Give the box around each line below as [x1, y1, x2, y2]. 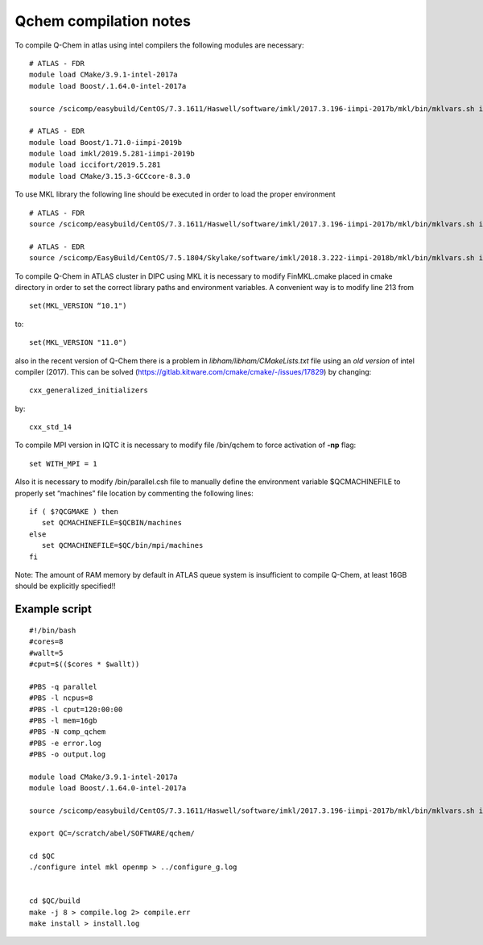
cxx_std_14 [29, 423, 72, 432]
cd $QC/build [29, 897, 80, 906]
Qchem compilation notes [14, 12, 191, 30]
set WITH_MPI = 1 [29, 459, 97, 468]
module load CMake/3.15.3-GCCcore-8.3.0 [29, 172, 191, 180]
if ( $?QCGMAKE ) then [29, 508, 119, 516]
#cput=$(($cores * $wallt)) [29, 659, 140, 669]
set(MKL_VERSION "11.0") [29, 338, 127, 347]
